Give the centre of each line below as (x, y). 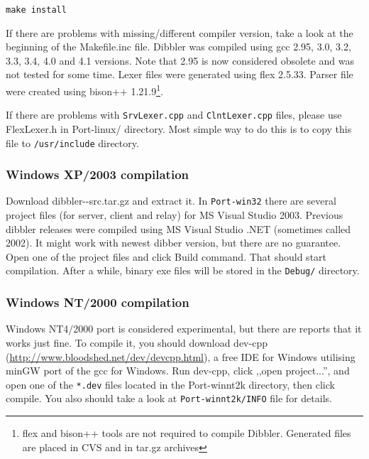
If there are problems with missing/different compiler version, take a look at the (180, 32)
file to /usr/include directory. (72, 142)
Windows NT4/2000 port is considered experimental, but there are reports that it (184, 329)
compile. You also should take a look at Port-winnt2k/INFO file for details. (169, 398)
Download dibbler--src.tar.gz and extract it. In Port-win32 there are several (171, 201)
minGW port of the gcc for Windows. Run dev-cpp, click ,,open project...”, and (178, 371)
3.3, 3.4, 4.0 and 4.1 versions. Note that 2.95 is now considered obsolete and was (180, 60)
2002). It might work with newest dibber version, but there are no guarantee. (174, 243)
